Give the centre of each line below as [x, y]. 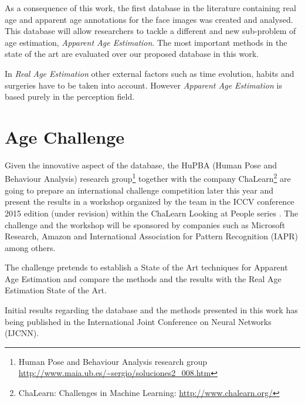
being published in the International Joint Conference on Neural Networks [138, 321]
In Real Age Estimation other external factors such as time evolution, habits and [150, 73]
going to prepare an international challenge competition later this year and [139, 190]
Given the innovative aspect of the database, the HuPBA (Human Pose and [141, 165]
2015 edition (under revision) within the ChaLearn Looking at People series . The [152, 213]
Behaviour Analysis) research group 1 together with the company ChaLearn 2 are [148, 178]
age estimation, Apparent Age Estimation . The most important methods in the [146, 42]
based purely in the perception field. [70, 96]
